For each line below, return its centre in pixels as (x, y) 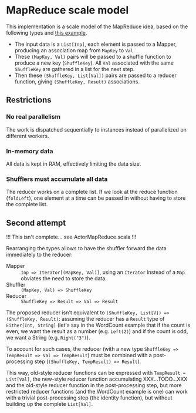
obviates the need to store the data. (64, 278)
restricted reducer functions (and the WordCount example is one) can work (97, 392)
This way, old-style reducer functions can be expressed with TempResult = (96, 373)
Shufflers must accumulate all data (57, 179)
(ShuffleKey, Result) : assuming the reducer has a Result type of (86, 319)
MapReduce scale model (67, 10)
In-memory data (30, 151)
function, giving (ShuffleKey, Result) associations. (77, 81)
